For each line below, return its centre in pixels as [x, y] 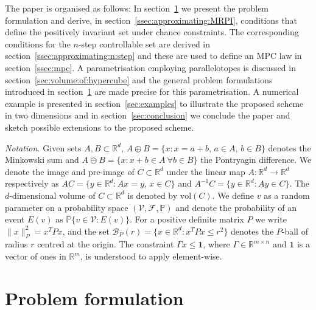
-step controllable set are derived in [144, 43]
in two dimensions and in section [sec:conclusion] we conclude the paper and [148, 115]
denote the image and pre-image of [70, 171]
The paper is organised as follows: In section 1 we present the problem [137, 8]
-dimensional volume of [52, 195]
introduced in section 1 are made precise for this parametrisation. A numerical [152, 91]
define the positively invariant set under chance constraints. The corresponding [152, 32]
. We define [233, 195]
